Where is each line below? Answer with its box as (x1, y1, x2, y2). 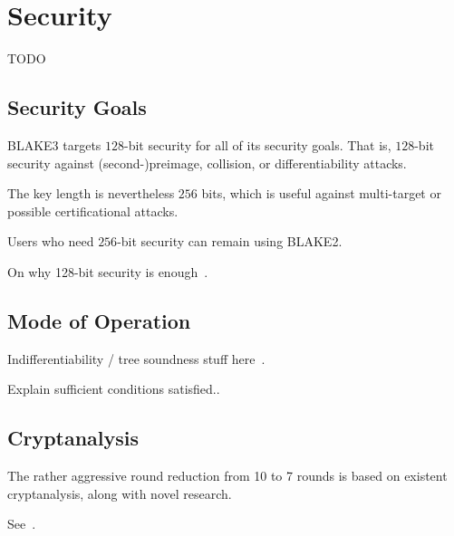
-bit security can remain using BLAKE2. (117, 232, 343, 251)
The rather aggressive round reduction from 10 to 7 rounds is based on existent (7, 466, 448, 485)
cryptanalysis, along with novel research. (7, 483, 232, 502)
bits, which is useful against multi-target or (201, 184, 441, 203)
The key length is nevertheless (7, 184, 175, 203)
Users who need (7, 232, 94, 251)
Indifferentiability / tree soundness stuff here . (7, 349, 266, 368)
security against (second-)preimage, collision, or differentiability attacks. (7, 153, 407, 172)
